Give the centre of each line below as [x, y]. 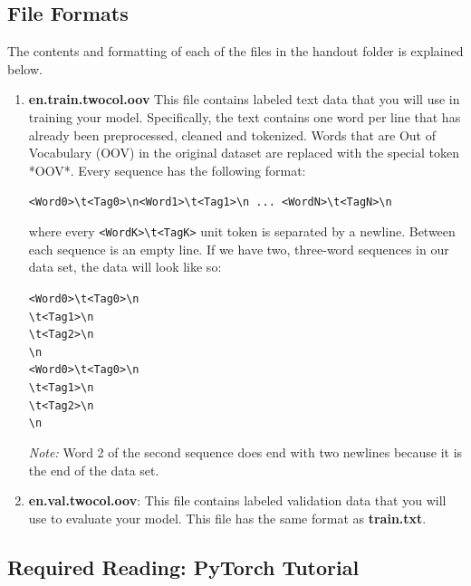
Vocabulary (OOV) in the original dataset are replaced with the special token [244, 153]
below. [25, 68]
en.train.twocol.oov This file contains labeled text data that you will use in [244, 99]
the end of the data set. [94, 470]
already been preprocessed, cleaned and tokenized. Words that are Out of [232, 134]
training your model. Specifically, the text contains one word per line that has [245, 116]
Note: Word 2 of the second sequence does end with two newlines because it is [245, 452]
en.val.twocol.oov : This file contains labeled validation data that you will [237, 500]
